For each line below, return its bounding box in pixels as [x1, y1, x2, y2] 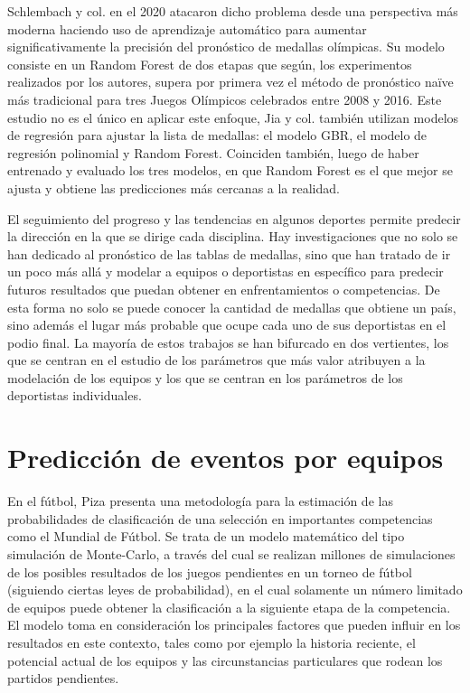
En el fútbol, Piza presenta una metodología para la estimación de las [7, 492, 393, 510]
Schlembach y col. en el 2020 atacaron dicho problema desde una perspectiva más [7, 2, 458, 20]
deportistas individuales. [7, 386, 142, 405]
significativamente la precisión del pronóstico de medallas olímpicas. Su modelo [7, 37, 445, 56]
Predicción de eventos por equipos [7, 439, 444, 476]
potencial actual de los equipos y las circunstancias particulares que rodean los [7, 651, 443, 670]
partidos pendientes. [7, 669, 119, 688]
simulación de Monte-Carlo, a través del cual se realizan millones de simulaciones [7, 544, 456, 563]
